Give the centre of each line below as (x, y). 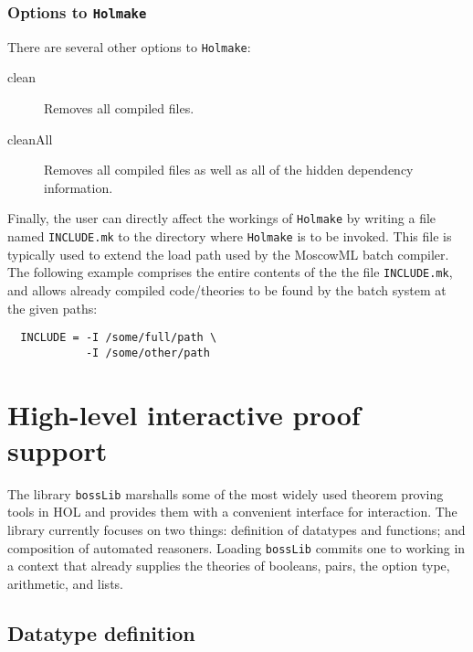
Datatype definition (101, 632)
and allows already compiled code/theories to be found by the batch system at (227, 289)
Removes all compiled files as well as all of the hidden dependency (229, 170)
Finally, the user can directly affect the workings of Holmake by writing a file (222, 218)
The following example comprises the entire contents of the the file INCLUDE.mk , (230, 272)
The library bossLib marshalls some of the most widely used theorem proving (226, 493)
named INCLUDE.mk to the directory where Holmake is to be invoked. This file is (230, 236)
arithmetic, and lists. (65, 583)
